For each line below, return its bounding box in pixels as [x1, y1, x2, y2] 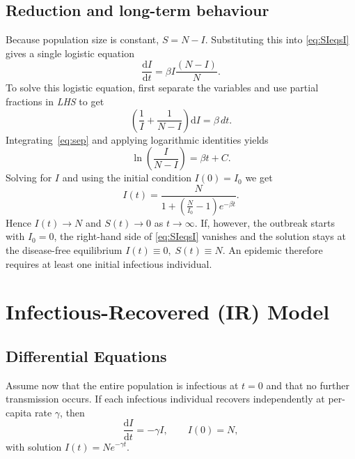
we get [245, 170, 273, 185]
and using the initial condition [62, 170, 191, 185]
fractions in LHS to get [6, 94, 104, 109]
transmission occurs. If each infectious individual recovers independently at [6, 391, 325, 406]
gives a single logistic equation [6, 45, 134, 60]
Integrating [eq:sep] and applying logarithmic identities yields [6, 132, 269, 146]
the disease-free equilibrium [6, 242, 123, 257]
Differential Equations [6, 345, 167, 366]
